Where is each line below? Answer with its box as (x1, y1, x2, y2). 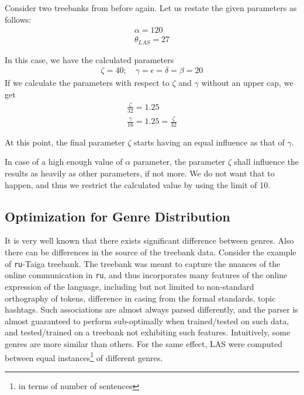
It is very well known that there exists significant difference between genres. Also (5, 234, 294, 247)
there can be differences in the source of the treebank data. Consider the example (5, 246, 296, 258)
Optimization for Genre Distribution (5, 207, 230, 225)
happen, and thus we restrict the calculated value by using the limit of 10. (5, 178, 271, 190)
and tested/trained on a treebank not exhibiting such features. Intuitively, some (5, 326, 291, 338)
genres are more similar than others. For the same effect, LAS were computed (5, 337, 282, 349)
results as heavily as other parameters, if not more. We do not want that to (5, 167, 275, 179)
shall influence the (234, 155, 299, 168)
